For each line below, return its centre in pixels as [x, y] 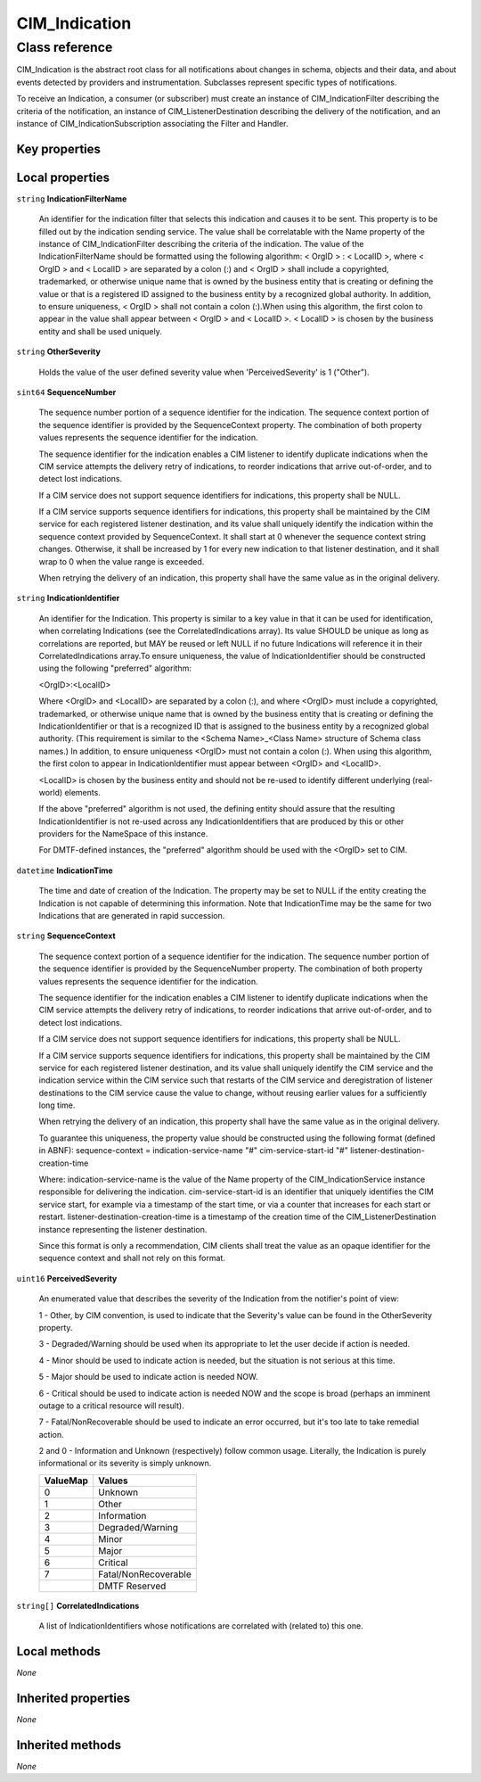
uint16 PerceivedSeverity [67, 1278]
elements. [83, 792]
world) [51, 792]
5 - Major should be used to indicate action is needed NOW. [148, 1377]
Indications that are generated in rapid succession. [132, 916]
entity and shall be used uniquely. [100, 331]
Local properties [63, 177]
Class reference [65, 47]
